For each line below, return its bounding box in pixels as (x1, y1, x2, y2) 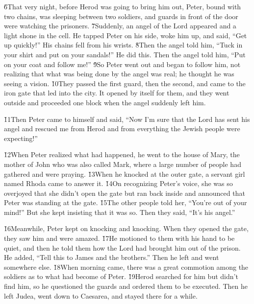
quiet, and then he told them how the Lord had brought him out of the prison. (4, 242, 241, 253)
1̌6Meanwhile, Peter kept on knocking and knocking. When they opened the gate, (4, 223, 249, 234)
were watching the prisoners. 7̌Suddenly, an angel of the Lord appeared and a (4, 21, 236, 31)
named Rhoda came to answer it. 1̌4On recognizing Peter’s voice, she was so (4, 178, 233, 188)
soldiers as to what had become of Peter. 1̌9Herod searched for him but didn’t (4, 271, 238, 281)
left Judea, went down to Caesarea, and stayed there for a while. (4, 290, 198, 301)
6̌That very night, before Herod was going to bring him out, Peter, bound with (4, 1, 241, 11)
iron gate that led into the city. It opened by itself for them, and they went (4, 88, 229, 98)
